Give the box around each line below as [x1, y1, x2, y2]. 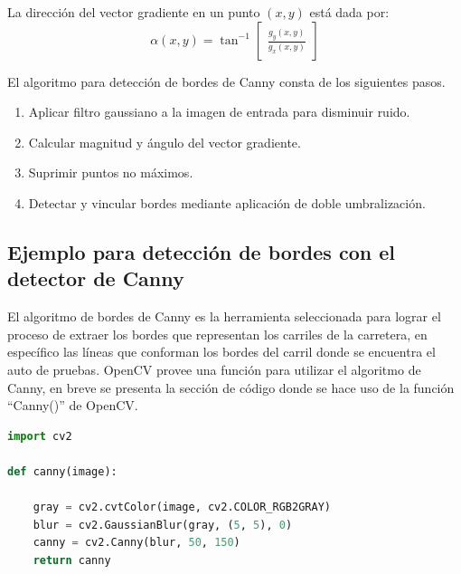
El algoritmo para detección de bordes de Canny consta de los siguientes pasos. [7, 72, 446, 91]
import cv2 [7, 429, 72, 443]
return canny [33, 553, 111, 567]
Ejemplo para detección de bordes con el [7, 237, 395, 265]
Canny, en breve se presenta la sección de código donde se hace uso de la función [7, 378, 455, 397]
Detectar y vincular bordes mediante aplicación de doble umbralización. [28, 193, 426, 212]
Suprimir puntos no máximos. [28, 163, 193, 182]
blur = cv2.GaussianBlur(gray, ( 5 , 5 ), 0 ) [33, 518, 293, 531]
